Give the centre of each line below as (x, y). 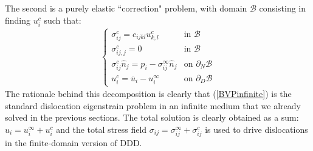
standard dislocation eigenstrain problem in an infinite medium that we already (153, 105)
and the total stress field (101, 129)
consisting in (282, 8)
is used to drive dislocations (256, 129)
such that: (63, 20)
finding (18, 20)
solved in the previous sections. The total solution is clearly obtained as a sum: (152, 117)
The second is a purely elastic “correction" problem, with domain (126, 8)
